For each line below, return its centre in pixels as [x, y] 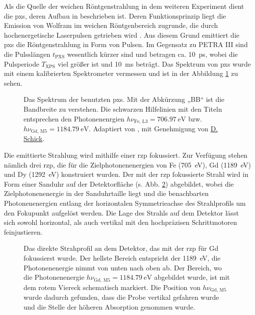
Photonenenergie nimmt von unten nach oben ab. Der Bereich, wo [123, 267]
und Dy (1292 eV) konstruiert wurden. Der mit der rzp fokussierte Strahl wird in [126, 174]
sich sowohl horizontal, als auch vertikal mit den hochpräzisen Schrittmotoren [121, 222]
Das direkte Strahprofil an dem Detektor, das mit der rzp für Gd [121, 248]
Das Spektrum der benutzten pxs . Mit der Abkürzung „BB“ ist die [124, 99]
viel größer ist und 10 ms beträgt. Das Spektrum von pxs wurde [154, 63]
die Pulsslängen [27, 54]
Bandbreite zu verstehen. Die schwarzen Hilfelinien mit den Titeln [123, 109]
